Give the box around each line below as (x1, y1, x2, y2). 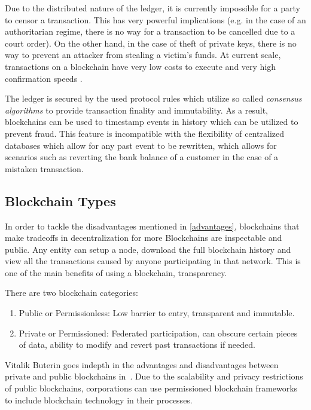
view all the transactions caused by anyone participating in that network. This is (5, 255, 301, 267)
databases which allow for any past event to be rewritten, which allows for (5, 139, 277, 151)
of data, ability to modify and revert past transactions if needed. (19, 338, 255, 351)
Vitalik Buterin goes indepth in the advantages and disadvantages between (5, 358, 279, 371)
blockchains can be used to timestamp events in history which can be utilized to (5, 115, 298, 128)
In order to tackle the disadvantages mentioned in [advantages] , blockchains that (5, 219, 300, 232)
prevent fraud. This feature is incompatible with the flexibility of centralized (5, 127, 285, 139)
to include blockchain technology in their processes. (5, 393, 193, 406)
